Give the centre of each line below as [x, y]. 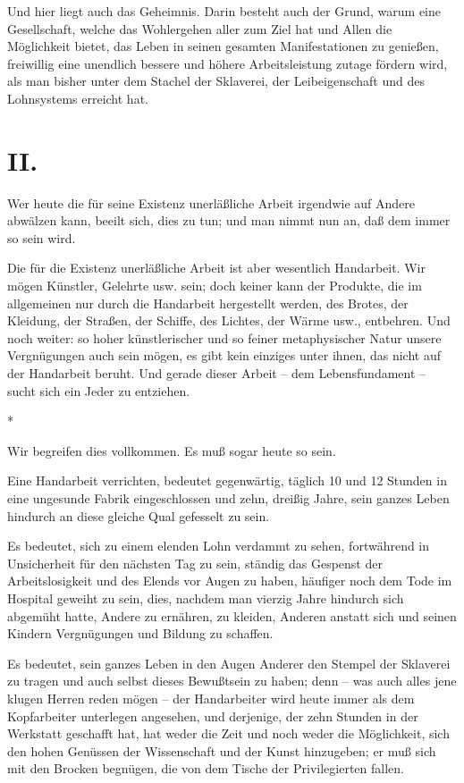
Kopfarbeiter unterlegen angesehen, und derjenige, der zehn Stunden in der [213, 716]
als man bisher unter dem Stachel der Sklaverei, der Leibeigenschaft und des [216, 81]
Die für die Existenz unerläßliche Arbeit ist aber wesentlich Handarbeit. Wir [216, 268]
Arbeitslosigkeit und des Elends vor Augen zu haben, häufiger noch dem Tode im [230, 581]
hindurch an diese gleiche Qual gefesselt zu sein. [139, 515]
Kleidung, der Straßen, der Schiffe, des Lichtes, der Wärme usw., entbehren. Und [229, 320]
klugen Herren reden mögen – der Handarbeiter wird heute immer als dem [211, 698]
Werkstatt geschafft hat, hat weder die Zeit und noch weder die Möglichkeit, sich [228, 733]
